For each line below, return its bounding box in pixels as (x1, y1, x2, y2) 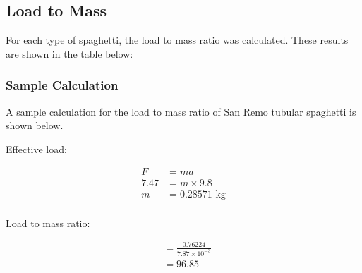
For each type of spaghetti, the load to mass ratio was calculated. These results (6, 32, 349, 47)
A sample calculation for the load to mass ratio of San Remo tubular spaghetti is (6, 104, 356, 119)
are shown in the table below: (6, 46, 133, 61)
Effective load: (6, 141, 67, 156)
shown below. (6, 118, 64, 133)
